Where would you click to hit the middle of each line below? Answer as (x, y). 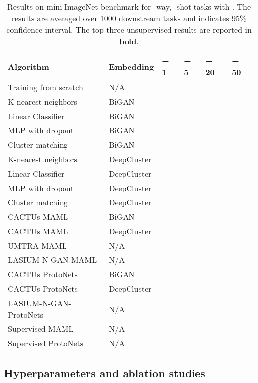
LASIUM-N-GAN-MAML (53, 260)
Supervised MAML (41, 329)
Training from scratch (46, 87)
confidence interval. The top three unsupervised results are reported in (129, 30)
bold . (129, 41)
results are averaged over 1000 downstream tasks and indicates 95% (129, 18)
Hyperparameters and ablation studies (105, 373)
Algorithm (29, 66)
